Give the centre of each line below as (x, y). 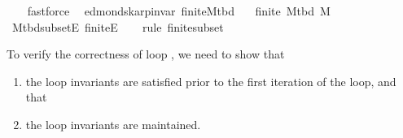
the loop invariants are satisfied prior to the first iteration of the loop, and (211, 81)
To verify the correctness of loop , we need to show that (146, 54)
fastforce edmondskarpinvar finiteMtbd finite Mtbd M (179, 11)
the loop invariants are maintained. (113, 124)
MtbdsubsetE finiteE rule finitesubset (118, 26)
